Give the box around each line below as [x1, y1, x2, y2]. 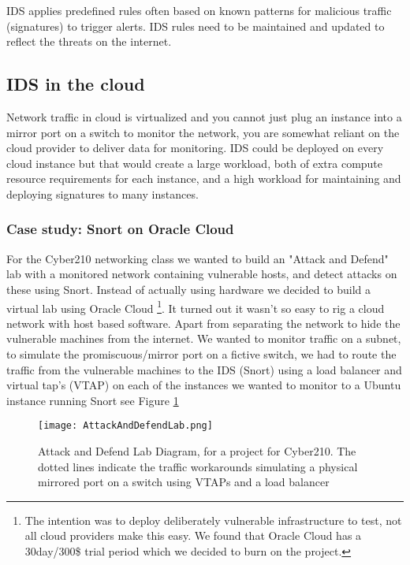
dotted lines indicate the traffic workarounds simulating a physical [38, 458, 358, 474]
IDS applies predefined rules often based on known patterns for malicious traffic [6, 2, 392, 18]
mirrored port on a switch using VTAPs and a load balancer [38, 474, 330, 490]
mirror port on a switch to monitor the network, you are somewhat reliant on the [6, 124, 400, 140]
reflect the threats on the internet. [6, 33, 172, 50]
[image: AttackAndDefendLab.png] [38, 420, 213, 432]
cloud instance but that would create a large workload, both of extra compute [6, 154, 383, 171]
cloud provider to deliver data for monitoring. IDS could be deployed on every [6, 139, 384, 156]
